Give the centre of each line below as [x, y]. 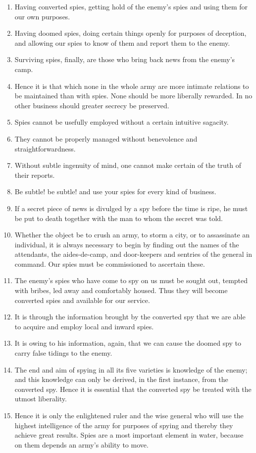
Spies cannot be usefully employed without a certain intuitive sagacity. [122, 122]
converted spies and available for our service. [82, 300]
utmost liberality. [41, 399]
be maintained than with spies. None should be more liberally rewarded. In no [133, 96]
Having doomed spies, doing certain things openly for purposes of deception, [130, 33]
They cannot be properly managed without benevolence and [106, 138]
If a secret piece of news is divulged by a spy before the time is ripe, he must [131, 208]
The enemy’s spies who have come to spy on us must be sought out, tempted [131, 280]
